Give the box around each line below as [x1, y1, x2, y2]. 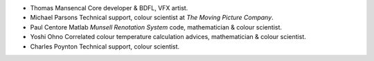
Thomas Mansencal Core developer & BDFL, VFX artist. [30, 4, 188, 12]
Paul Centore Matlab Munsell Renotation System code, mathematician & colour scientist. [30, 23, 283, 31]
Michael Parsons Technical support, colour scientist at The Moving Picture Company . [30, 14, 274, 22]
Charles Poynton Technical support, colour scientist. [30, 42, 180, 51]
